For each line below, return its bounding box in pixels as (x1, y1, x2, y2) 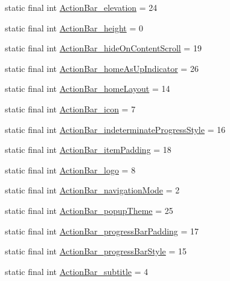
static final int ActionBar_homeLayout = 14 (5, 82, 170, 95)
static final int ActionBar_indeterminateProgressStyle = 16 (5, 123, 226, 135)
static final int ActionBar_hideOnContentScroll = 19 (5, 42, 202, 54)
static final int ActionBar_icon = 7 (5, 102, 136, 115)
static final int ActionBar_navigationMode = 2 (5, 184, 180, 196)
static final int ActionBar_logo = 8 (5, 163, 136, 176)
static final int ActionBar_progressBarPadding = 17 (5, 224, 199, 237)
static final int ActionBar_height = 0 (5, 21, 143, 34)
